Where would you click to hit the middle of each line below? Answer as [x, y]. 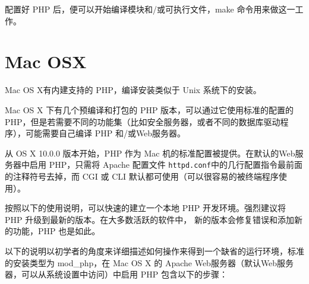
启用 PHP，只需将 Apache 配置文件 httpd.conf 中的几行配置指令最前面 [166, 165]
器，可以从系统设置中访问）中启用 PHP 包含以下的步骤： [116, 274]
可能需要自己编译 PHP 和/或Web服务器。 [105, 133]
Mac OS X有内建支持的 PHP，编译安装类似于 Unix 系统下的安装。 [133, 90]
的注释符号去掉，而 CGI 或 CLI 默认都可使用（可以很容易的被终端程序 [142, 176]
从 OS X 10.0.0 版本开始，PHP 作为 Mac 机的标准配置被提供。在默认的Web [150, 153]
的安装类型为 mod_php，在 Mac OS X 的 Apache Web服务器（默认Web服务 [149, 262]
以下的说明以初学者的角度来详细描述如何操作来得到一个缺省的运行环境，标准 [154, 251]
